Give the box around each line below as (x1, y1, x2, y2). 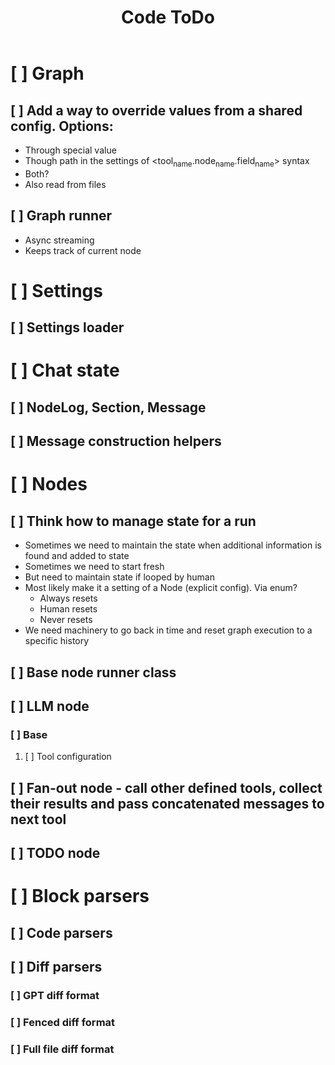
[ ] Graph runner (10, 207, 113, 225)
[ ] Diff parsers (10, 958, 103, 975)
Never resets (39, 614, 93, 626)
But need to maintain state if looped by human (24, 571, 215, 583)
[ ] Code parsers (10, 924, 113, 941)
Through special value (24, 144, 117, 156)
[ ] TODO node (10, 845, 101, 862)
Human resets (39, 603, 98, 615)
